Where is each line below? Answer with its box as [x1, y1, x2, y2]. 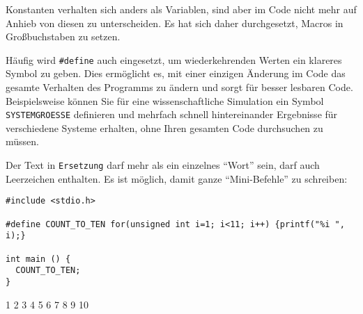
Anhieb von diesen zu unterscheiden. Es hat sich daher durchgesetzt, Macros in [6, 15, 343, 30]
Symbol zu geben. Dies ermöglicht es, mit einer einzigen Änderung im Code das [6, 66, 346, 81]
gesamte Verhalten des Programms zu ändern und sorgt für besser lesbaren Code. [6, 80, 353, 94]
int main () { [6, 254, 71, 264]
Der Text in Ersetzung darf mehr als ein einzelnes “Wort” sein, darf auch [6, 158, 320, 172]
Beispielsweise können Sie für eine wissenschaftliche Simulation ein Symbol [6, 93, 324, 108]
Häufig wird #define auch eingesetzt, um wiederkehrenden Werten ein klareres [6, 52, 342, 67]
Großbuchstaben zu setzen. [6, 29, 121, 44]
